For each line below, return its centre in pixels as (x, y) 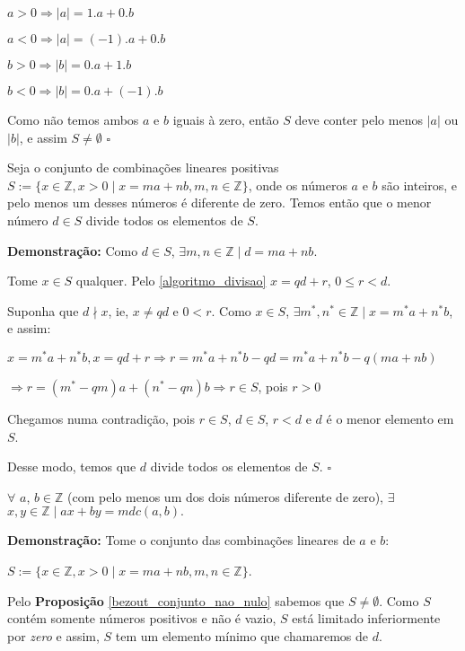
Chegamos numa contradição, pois (101, 419)
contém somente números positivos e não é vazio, (142, 618)
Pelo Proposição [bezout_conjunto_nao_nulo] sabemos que (176, 600)
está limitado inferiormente (366, 618)
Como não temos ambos (73, 119)
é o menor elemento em (390, 419)
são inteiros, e (420, 185)
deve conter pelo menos (359, 119)
